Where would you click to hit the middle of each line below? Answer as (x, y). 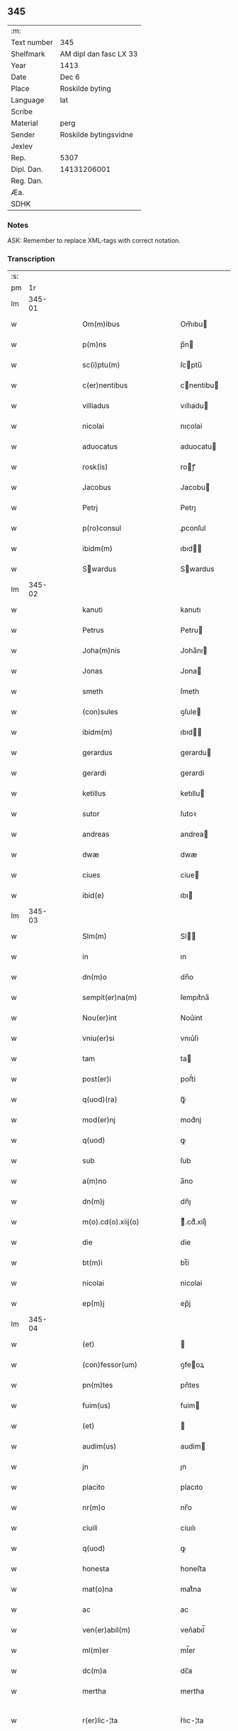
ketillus (94, 793)
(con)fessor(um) (110, 1365)
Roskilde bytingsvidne (96, 134)
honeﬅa (193, 1569)
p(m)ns (95, 345)
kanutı (191, 610)
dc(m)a (95, 1671)
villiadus (96, 406)
